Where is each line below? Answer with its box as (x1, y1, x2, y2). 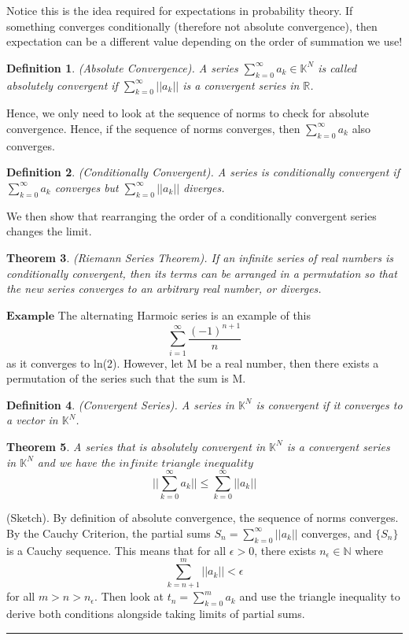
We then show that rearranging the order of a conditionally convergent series (6, 207, 377, 224)
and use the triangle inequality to (239, 588, 400, 605)
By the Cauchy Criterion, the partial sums (6, 524, 211, 541)
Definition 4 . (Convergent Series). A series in (6, 396, 234, 412)
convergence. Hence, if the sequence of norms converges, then (6, 120, 300, 136)
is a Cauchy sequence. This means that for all (6, 542, 227, 558)
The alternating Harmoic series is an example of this (57, 306, 311, 323)
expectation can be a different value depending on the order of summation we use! (6, 33, 403, 50)
